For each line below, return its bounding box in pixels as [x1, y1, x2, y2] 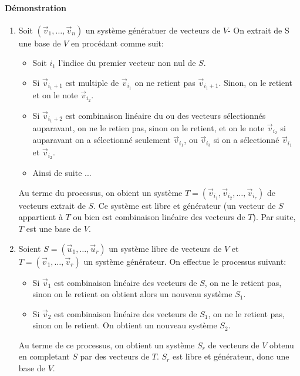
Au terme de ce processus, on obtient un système [18, 338, 195, 351]
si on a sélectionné [213, 134, 279, 146]
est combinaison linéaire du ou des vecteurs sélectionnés [65, 109, 266, 121]
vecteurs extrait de [18, 199, 86, 211]
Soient [18, 242, 41, 254]
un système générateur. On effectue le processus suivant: [83, 255, 286, 267]
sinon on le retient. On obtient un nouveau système [32, 319, 217, 331]
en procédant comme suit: [70, 36, 164, 49]
